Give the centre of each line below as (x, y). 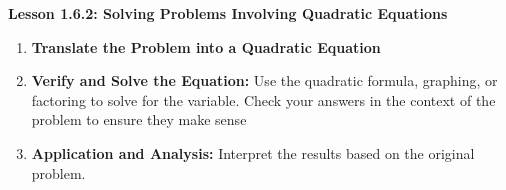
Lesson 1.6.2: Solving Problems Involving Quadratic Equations (228, 13)
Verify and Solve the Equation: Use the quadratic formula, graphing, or (264, 80)
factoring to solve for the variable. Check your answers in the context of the (263, 99)
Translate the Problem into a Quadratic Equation (206, 46)
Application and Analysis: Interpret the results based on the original (253, 152)
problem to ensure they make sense (139, 119)
